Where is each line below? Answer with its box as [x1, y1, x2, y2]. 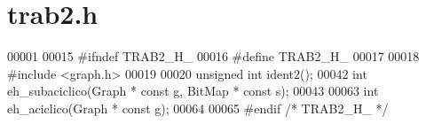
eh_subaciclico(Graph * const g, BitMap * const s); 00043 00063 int [7, 81, 379, 100]
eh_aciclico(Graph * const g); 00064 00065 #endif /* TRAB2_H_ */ [7, 98, 389, 117]
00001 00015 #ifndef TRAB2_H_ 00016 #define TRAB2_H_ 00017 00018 [7, 47, 420, 66]
